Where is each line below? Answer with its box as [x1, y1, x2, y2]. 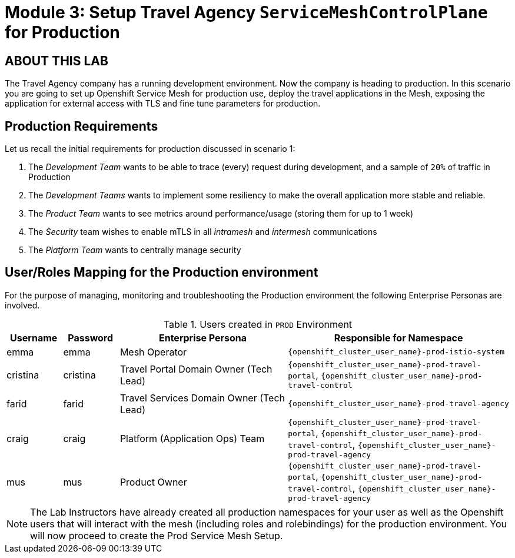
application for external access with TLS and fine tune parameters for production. [5, 98, 321, 109]
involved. [5, 300, 40, 310]
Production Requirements [5, 118, 158, 134]
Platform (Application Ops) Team [119, 432, 265, 444]
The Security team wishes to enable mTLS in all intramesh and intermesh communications [28, 227, 377, 237]
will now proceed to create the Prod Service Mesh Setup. [30, 529, 283, 542]
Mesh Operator [119, 346, 187, 358]
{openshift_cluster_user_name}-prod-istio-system [288, 347, 505, 357]
